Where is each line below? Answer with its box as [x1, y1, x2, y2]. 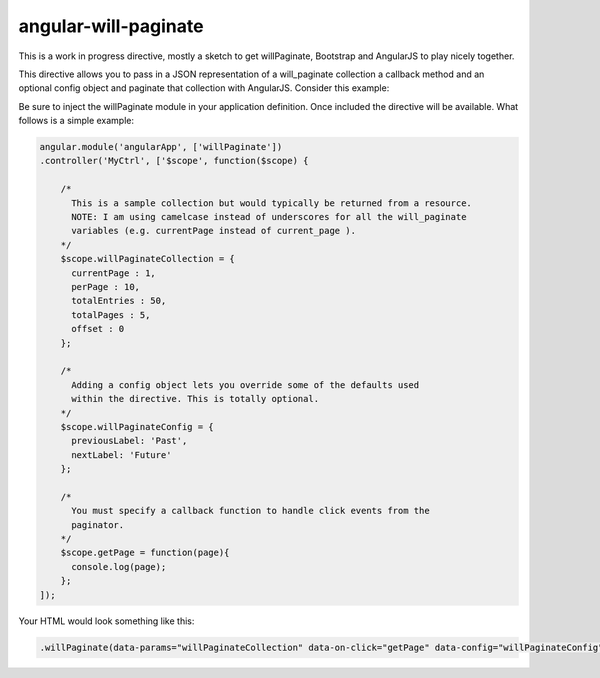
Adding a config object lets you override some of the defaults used [71, 379, 420, 390]
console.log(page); [71, 561, 167, 572]
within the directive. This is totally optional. [71, 393, 320, 405]
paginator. [71, 519, 125, 530]
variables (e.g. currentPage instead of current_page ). [71, 225, 357, 237]
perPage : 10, [71, 281, 140, 292]
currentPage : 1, [71, 267, 157, 279]
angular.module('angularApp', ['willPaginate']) [39, 141, 283, 153]
